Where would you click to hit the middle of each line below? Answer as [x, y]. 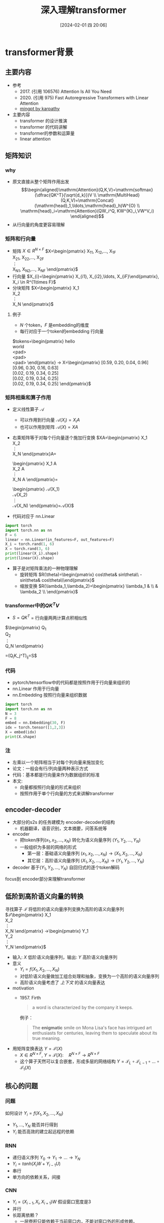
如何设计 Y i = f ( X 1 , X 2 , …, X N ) [34, 1113]
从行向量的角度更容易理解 [39, 225]
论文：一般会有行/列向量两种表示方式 [50, 768]
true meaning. [46, 1038]
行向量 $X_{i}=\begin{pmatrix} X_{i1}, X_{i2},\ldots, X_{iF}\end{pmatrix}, [86, 276]
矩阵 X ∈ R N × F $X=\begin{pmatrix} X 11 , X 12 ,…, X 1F [64, 251]
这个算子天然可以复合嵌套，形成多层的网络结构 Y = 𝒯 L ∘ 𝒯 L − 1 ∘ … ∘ [90, 1062]
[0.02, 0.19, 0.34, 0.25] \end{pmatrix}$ [52, 383]
